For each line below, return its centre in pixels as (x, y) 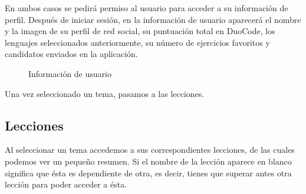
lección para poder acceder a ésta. (66, 184)
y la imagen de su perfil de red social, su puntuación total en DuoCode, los (140, 31)
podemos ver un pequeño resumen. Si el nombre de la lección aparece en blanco (148, 161)
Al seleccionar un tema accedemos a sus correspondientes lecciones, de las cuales (150, 150)
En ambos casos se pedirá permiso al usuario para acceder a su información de (147, 8)
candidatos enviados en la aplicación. (71, 54)
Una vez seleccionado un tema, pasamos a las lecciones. (105, 93)
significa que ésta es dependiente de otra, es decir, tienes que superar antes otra (148, 173)
